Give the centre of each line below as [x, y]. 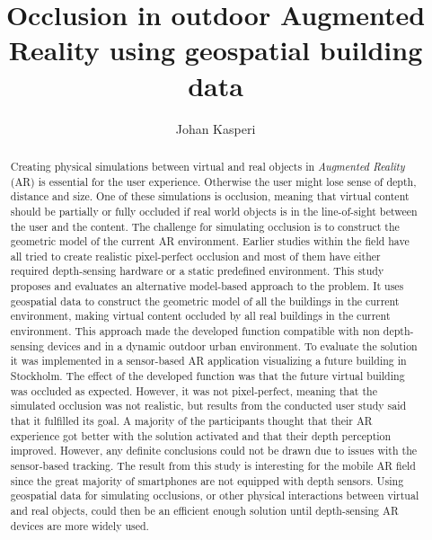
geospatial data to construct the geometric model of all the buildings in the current [205, 301]
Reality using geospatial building [216, 50]
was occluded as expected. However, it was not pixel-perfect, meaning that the [194, 390]
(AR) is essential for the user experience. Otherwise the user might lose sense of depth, [213, 181]
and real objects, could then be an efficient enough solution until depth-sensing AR [204, 510]
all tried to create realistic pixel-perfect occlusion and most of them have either [195, 256]
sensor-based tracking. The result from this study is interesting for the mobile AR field [213, 466]
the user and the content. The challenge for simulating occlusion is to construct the [205, 226]
